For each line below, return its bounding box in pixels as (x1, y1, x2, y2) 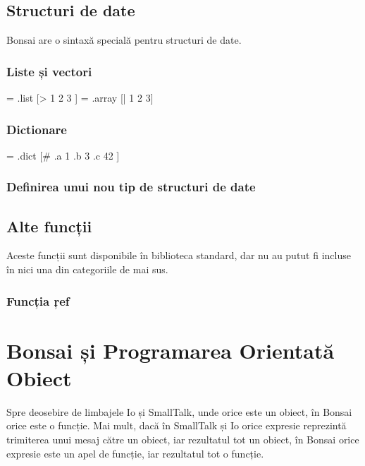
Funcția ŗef (6, 292, 70, 309)
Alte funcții (6, 215, 92, 237)
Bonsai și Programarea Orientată (6, 335, 335, 364)
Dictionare (6, 120, 67, 138)
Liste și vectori (6, 62, 92, 80)
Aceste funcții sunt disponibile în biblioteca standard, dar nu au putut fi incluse (6, 248, 351, 263)
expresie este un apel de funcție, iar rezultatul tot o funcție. (6, 446, 264, 460)
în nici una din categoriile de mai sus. (6, 262, 168, 277)
